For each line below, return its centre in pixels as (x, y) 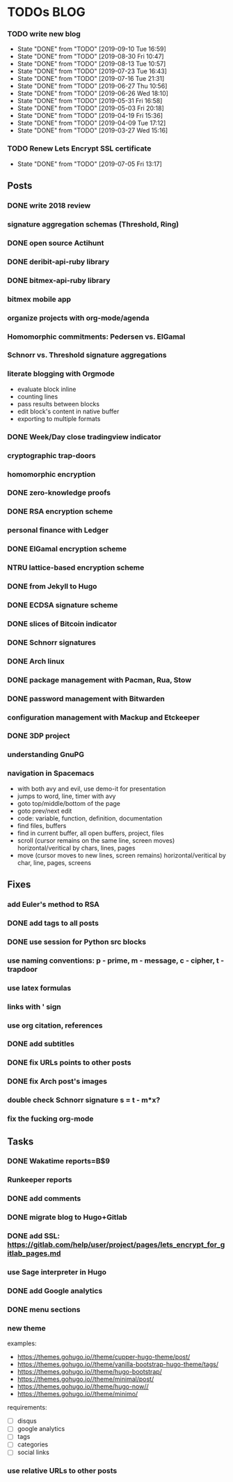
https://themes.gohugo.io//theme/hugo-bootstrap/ (89, 1372)
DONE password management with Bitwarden (86, 698)
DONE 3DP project (39, 736)
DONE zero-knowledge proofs (59, 493)
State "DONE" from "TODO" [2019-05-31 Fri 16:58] (90, 101)
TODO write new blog (44, 34)
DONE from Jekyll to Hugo (52, 586)
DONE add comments (44, 1198)
